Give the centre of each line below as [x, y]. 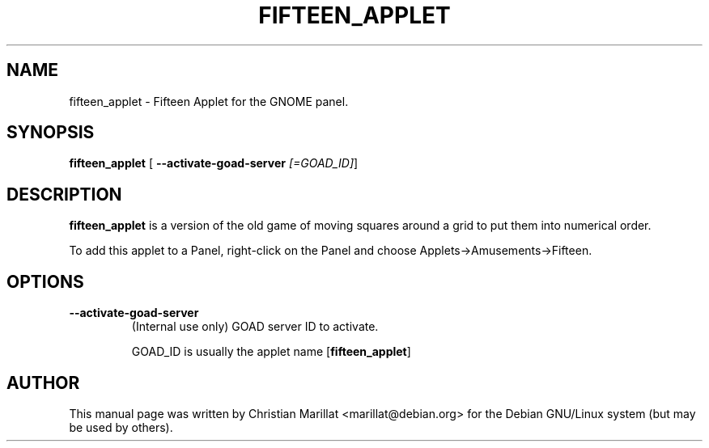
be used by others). [121, 427]
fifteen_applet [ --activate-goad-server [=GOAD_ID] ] [214, 163]
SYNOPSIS [51, 133]
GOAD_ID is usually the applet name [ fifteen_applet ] [271, 352]
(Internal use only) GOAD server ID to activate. [255, 327]
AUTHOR [43, 382]
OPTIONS [45, 281]
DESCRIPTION [64, 194]
